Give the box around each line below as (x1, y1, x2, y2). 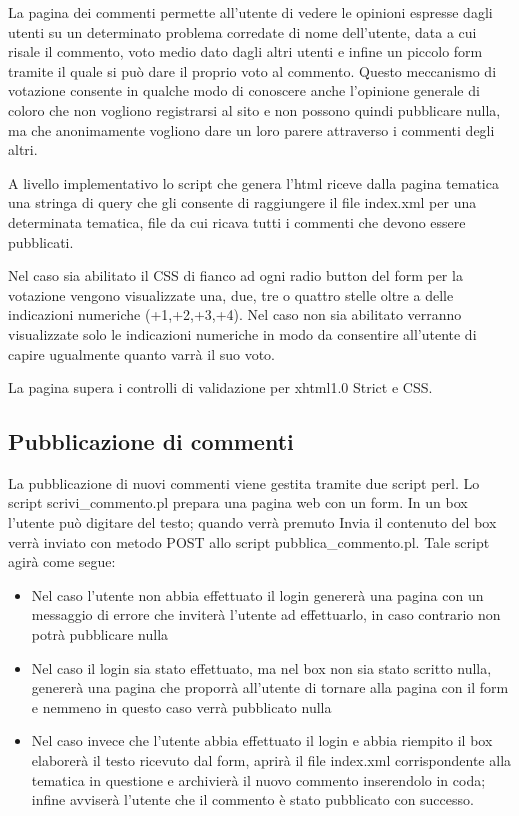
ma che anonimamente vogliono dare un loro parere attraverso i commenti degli (8, 119, 495, 140)
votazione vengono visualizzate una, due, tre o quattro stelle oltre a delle (8, 284, 454, 305)
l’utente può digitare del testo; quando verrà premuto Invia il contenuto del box (8, 512, 497, 533)
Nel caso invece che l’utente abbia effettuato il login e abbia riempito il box (31, 730, 493, 751)
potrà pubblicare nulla (31, 624, 169, 645)
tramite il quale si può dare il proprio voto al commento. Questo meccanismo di (8, 60, 497, 81)
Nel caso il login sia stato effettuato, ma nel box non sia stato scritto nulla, (31, 657, 492, 678)
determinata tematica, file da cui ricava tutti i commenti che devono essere (8, 211, 466, 232)
